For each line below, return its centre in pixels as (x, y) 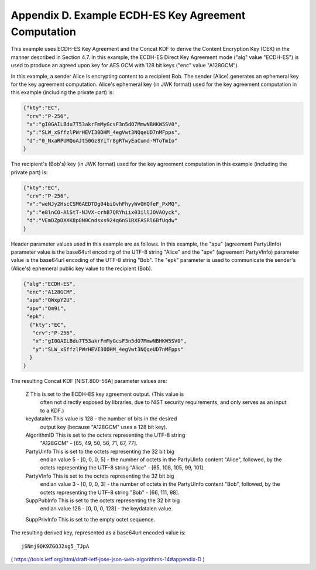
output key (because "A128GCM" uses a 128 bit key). (104, 427)
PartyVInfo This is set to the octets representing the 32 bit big (100, 476)
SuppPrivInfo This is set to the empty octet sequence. (90, 519)
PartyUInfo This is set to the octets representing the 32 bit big (100, 451)
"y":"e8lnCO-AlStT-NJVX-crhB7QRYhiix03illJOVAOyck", (104, 212)
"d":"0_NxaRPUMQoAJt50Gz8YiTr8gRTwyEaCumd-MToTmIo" (102, 141)
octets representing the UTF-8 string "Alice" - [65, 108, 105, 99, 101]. (122, 468)
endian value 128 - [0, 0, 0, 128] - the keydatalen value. (106, 509)
